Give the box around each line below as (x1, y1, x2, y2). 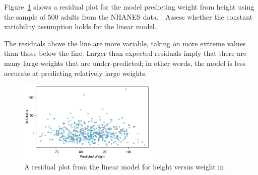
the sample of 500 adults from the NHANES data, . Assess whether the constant (4, 11, 253, 22)
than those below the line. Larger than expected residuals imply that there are (4, 48, 246, 58)
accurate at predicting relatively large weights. (4, 67, 147, 78)
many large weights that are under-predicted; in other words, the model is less (4, 57, 245, 68)
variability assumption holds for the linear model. (4, 21, 157, 32)
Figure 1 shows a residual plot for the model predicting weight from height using (4, 2, 254, 12)
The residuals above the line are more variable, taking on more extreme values (4, 38, 246, 48)
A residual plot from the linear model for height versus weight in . (24, 161, 228, 171)
